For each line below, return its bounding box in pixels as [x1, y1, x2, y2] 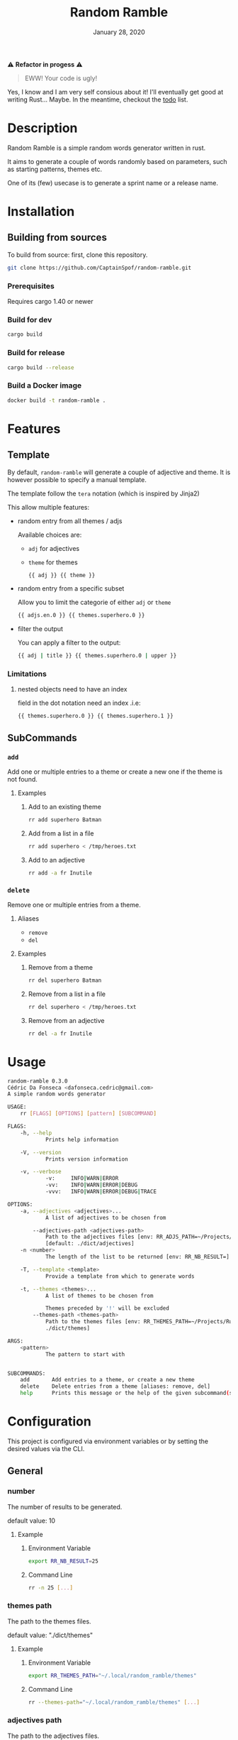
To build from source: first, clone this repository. [7, 250, 148, 259]
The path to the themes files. [7, 1616, 91, 1626]
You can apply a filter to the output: [17, 638, 121, 647]
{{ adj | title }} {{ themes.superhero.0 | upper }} [17, 652, 177, 660]
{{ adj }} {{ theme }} [28, 571, 96, 579]
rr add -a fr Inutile [28, 869, 92, 877]
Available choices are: [17, 530, 82, 539]
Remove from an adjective [28, 1016, 105, 1024]
